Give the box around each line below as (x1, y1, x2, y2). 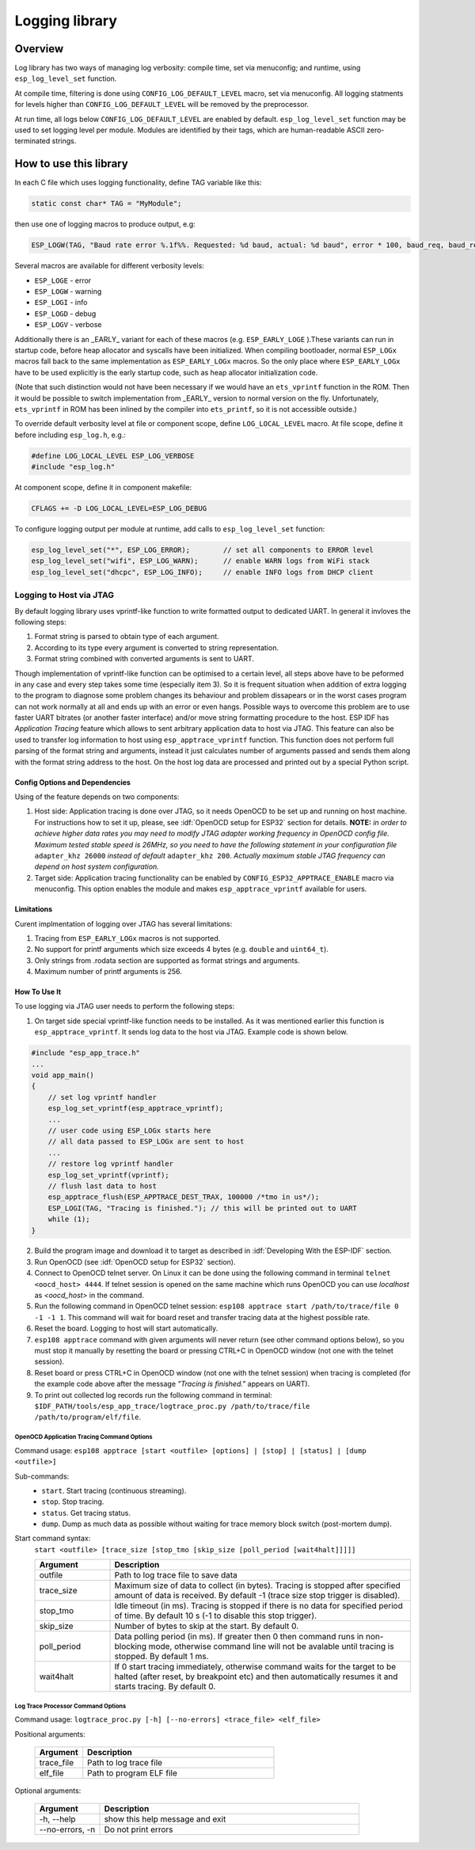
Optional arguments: (14, 1786, 82, 1795)
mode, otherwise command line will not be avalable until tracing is (148, 1641, 395, 1652)
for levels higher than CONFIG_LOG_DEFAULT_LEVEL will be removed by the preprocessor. (14, 100, 309, 109)
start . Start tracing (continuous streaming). (41, 1486, 187, 1495)
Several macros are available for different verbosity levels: (14, 261, 205, 271)
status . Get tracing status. (41, 1508, 131, 1517)
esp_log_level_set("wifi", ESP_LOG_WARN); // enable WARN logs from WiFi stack (31, 557, 370, 565)
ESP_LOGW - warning (34, 287, 102, 296)
